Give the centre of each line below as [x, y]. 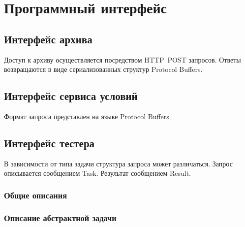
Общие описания [36, 195]
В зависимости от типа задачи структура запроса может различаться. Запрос [118, 163]
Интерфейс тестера [49, 143]
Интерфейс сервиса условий [71, 96]
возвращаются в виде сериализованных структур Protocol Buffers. [103, 69]
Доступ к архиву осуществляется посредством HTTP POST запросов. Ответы [122, 59]
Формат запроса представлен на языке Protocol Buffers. [88, 116]
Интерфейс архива [48, 39]
